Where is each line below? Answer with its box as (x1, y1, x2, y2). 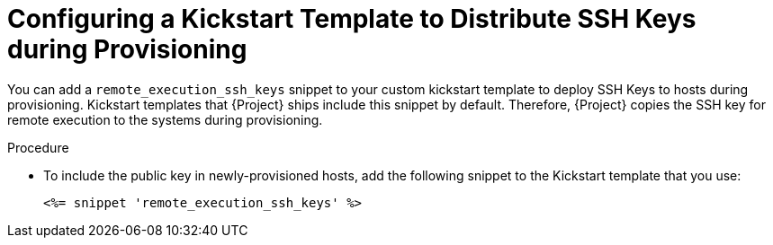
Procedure (7, 139, 69, 155)
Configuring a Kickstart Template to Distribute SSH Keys (7, 4, 697, 34)
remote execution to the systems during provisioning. (7, 111, 323, 127)
